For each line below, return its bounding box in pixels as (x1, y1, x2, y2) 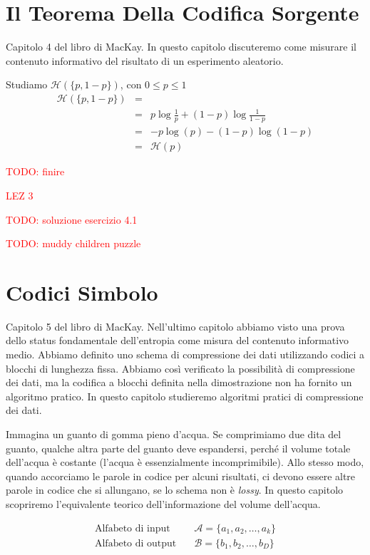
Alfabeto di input (94, 523, 170, 534)
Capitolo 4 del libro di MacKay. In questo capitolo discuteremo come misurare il (6, 39, 356, 54)
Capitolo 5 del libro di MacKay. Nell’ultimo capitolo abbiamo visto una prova (6, 318, 345, 333)
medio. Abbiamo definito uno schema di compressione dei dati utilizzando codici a (6, 347, 365, 362)
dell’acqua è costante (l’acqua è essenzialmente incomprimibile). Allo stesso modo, (6, 455, 364, 470)
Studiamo (6, 77, 48, 92)
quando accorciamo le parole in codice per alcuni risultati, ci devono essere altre (6, 468, 356, 483)
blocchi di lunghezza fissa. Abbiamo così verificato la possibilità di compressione (6, 361, 355, 375)
